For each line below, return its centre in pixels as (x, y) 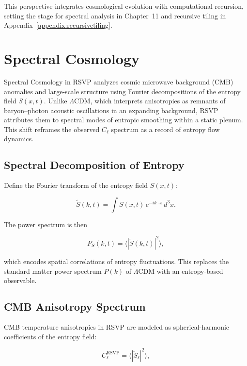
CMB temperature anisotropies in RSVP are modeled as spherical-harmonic (117, 326)
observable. (20, 280)
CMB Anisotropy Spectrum (75, 307)
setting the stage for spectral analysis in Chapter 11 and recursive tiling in (115, 15)
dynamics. (19, 139)
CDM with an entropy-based (181, 271)
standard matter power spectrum (53, 271)
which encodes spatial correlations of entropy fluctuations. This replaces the (116, 261)
